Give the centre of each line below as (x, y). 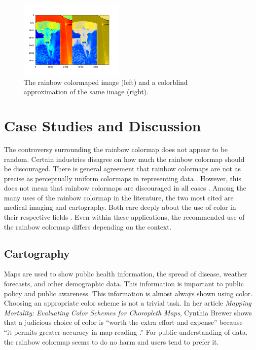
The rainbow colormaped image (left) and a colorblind (106, 82)
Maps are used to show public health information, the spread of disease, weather (126, 274)
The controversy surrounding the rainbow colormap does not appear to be (116, 149)
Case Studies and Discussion (103, 125)
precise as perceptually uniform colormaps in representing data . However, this (123, 178)
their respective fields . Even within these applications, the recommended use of (124, 217)
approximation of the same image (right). (86, 92)
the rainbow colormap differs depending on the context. (88, 226)
